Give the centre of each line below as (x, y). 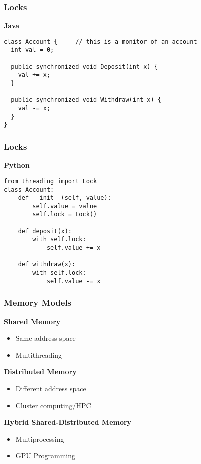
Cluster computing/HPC (53, 405)
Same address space (46, 338)
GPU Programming (45, 456)
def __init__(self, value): (65, 198)
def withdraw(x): (47, 265)
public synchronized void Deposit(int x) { (84, 66)
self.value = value (65, 206)
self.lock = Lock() (65, 214)
